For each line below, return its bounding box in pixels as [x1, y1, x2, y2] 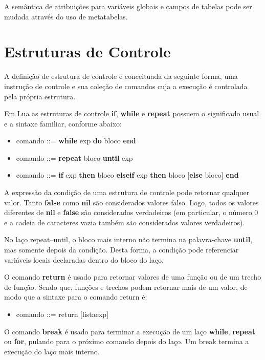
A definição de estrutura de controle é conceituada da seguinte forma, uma [4, 71, 238, 81]
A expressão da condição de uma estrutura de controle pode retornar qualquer [4, 187, 250, 198]
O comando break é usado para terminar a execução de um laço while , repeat [4, 326, 256, 336]
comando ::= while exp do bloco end [16, 135, 136, 146]
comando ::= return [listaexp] [16, 309, 109, 319]
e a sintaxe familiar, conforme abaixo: [4, 118, 122, 129]
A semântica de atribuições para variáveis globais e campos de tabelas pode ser [4, 1, 252, 11]
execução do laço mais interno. [4, 346, 100, 356]
